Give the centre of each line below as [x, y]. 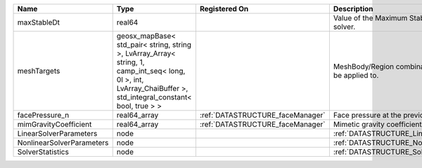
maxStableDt [38, 22]
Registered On [224, 9]
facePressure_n [43, 115]
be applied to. [356, 75]
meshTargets [39, 71]
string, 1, [130, 62]
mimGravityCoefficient [55, 124]
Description [353, 9]
